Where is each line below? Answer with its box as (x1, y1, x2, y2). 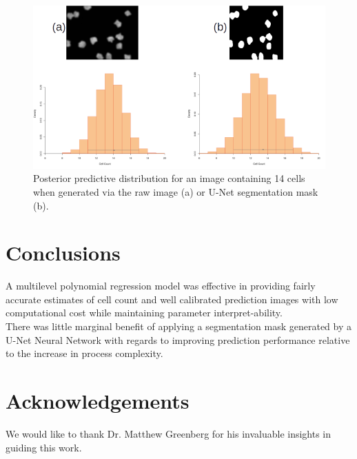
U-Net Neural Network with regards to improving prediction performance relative (6, 332, 350, 347)
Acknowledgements (6, 387, 190, 415)
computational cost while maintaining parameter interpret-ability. (6, 305, 283, 320)
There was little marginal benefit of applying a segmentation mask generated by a (6, 319, 351, 334)
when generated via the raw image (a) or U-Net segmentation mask (33, 184, 318, 198)
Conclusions (6, 238, 121, 267)
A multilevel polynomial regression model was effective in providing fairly (6, 278, 316, 293)
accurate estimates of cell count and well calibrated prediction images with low (6, 292, 338, 306)
